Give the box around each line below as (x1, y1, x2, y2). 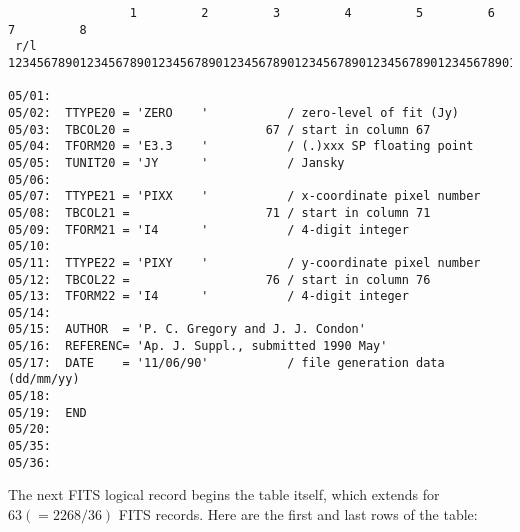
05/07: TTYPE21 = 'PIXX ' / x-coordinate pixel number (8, 189, 481, 204)
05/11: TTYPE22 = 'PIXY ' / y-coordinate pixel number (8, 255, 481, 270)
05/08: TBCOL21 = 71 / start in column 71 (8, 205, 431, 220)
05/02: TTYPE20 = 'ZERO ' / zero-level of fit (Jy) (8, 105, 460, 120)
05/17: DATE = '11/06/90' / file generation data (8, 355, 445, 370)
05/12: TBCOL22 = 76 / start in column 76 (8, 272, 431, 287)
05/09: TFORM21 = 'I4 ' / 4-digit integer (8, 222, 409, 237)
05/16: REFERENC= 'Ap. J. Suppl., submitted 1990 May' (8, 339, 388, 354)
